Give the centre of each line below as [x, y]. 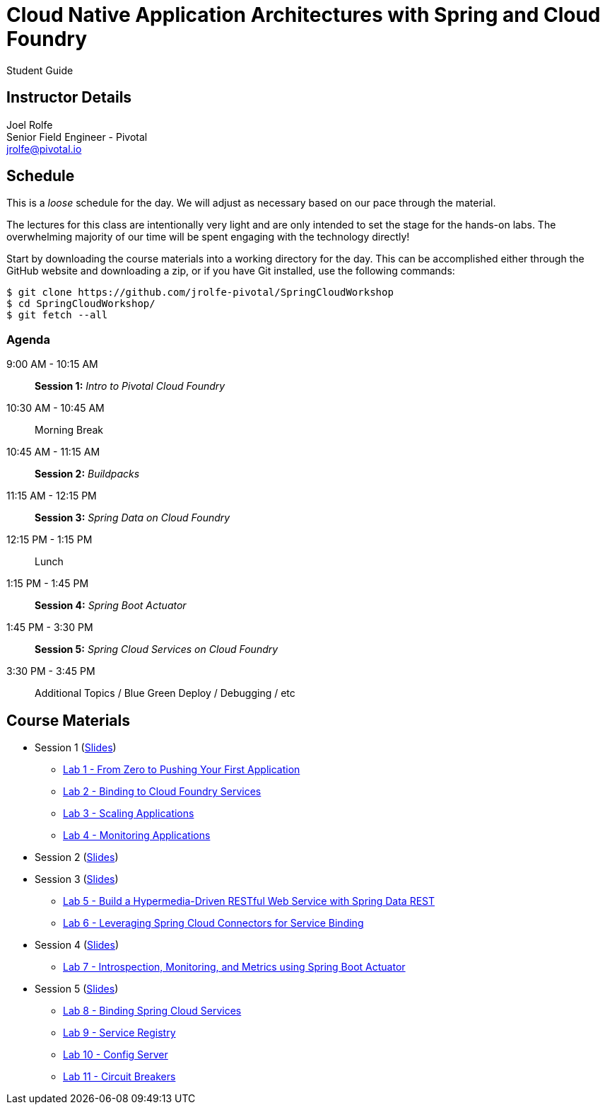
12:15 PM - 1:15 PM [49, 540]
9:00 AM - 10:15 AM [52, 364]
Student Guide [40, 70]
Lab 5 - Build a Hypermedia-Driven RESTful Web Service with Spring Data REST [249, 901]
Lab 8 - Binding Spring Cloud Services [152, 1011]
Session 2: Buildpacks [87, 474]
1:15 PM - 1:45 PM [48, 584]
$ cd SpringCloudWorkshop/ [81, 304]
